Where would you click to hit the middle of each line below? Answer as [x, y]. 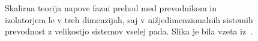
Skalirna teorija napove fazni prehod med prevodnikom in [111, 8]
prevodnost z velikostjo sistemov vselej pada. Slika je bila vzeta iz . [129, 31]
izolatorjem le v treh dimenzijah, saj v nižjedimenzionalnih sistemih [129, 19]
